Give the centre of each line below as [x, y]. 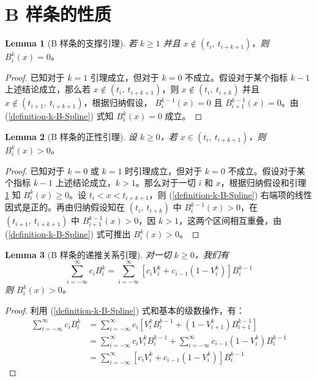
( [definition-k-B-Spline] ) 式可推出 [68, 234]
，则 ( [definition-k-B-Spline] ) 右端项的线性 [230, 194]
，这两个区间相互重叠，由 [230, 220]
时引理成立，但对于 [164, 170]
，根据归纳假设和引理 [263, 183]
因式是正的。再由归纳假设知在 [65, 207]
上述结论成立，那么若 [48, 89]
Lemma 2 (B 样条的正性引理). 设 [71, 136]
